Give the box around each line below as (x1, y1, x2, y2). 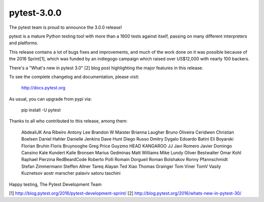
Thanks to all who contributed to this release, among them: (9, 118, 128, 124)
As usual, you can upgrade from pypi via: (9, 96, 92, 102)
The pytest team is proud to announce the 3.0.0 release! (9, 24, 122, 30)
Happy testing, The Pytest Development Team (9, 181, 102, 187)
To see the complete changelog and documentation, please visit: (9, 74, 139, 80)
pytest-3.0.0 (9, 7, 62, 18)
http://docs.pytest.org (21, 85, 66, 91)
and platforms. (9, 40, 39, 46)
